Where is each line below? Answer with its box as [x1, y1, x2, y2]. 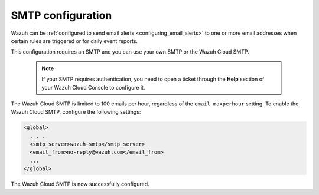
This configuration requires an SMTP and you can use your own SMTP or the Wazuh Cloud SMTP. [11, 48, 249, 55]
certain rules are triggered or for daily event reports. [11, 37, 138, 44]
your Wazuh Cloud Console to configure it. [41, 84, 145, 91]
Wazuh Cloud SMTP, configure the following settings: [11, 108, 141, 115]
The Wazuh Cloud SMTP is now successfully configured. [11, 180, 150, 188]
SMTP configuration [11, 9, 112, 22]
